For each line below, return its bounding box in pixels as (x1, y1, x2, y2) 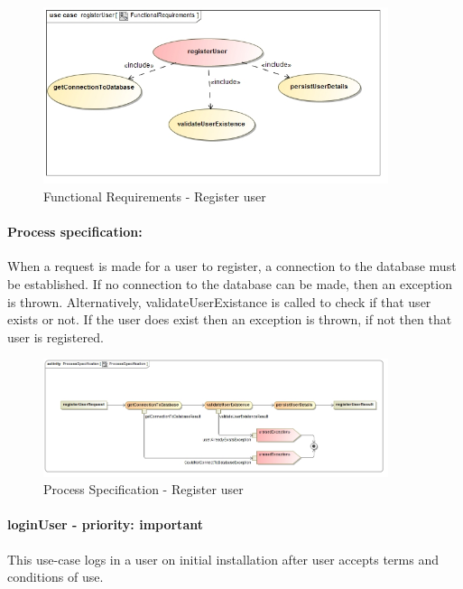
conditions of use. (7, 567, 104, 586)
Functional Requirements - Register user (43, 187, 266, 206)
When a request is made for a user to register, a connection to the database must (7, 257, 457, 276)
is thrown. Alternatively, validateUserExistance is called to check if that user (7, 292, 431, 311)
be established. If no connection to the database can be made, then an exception (7, 275, 452, 293)
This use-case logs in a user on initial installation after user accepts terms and (7, 549, 439, 568)
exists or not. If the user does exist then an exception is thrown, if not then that (7, 310, 452, 329)
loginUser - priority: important (7, 515, 203, 534)
